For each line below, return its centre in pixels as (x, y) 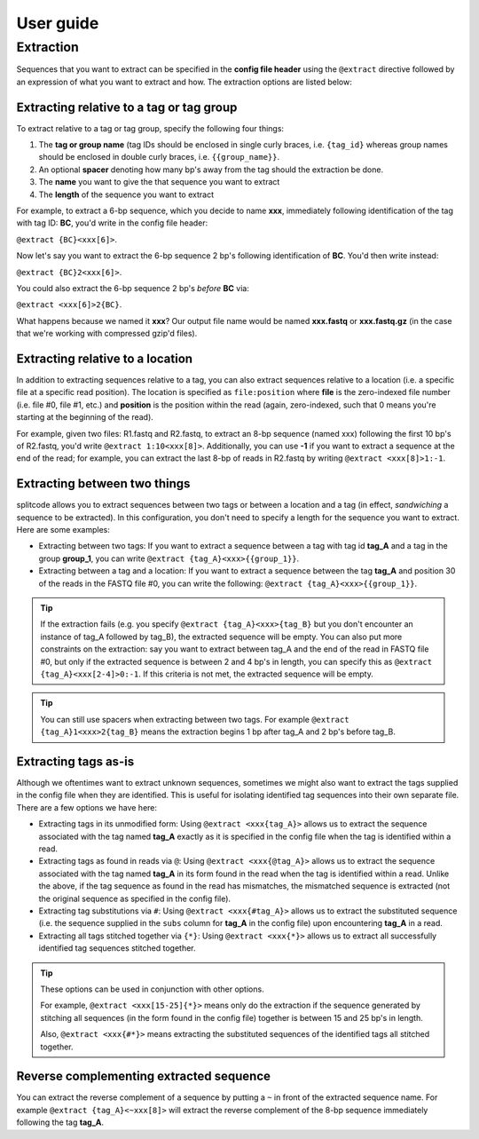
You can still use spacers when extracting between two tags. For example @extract (195, 719)
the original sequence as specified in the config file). (134, 898)
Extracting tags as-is (75, 761)
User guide (58, 23)
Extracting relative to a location (105, 358)
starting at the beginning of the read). (85, 417)
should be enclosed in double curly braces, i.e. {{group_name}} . (159, 157)
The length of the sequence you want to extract (126, 194)
